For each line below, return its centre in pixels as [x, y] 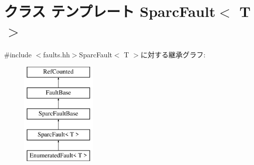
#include [18, 55]
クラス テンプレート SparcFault [110, 11]
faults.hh [56, 55]
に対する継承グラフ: [173, 55]
